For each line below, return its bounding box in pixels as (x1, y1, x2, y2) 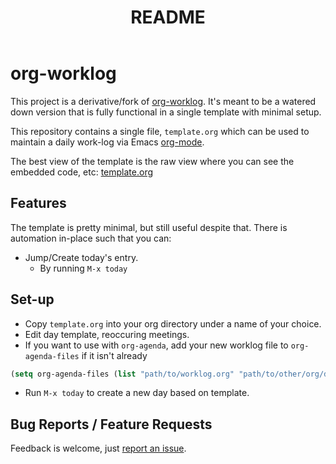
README (130, 6, 206, 29)
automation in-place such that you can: (10, 232, 172, 244)
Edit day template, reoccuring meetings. (24, 328, 190, 340)
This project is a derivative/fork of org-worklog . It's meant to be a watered (10, 95, 317, 107)
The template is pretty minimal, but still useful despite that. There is (10, 221, 288, 233)
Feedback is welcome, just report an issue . (10, 442, 187, 455)
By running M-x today (39, 262, 128, 274)
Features (10, 195, 67, 212)
